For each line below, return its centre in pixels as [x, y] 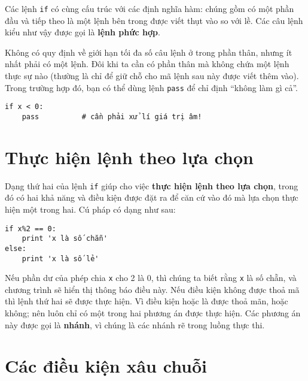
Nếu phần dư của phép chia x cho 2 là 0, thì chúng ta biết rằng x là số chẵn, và [151, 278]
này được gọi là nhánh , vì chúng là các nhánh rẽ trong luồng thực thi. [135, 324]
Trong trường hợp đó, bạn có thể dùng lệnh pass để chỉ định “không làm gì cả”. [151, 87]
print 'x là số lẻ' [60, 258]
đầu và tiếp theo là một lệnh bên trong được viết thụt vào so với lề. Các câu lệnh [154, 20]
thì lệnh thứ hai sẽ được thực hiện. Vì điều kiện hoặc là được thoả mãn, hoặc [147, 301]
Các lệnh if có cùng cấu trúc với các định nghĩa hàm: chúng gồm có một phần [150, 8]
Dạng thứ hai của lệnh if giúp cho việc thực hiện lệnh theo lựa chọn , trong [152, 185]
